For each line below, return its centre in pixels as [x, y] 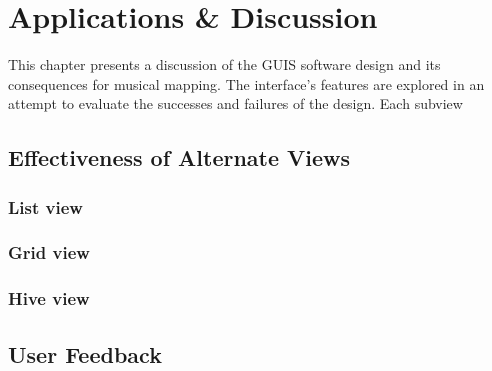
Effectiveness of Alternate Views [179, 157]
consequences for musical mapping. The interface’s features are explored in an [246, 83]
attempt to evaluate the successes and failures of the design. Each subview [235, 103]
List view [45, 206]
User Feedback [85, 353]
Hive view [49, 298]
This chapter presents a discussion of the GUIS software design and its [224, 64]
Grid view [49, 252]
